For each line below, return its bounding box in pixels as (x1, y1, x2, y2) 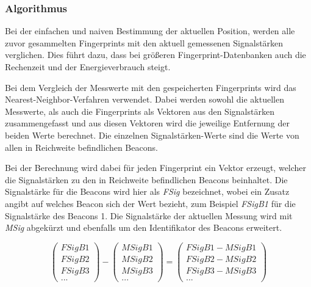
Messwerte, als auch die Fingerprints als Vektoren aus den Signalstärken (5, 104, 274, 117)
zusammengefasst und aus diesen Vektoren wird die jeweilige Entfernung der (5, 117, 290, 129)
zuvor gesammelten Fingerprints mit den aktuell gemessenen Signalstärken (5, 36, 284, 49)
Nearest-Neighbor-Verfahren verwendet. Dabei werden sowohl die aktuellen (5, 93, 284, 106)
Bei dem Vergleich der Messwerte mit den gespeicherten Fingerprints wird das (5, 81, 296, 93)
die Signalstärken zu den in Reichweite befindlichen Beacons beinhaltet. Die (5, 173, 288, 186)
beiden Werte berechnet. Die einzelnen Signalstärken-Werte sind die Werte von (5, 128, 299, 141)
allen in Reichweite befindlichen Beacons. (5, 140, 158, 153)
